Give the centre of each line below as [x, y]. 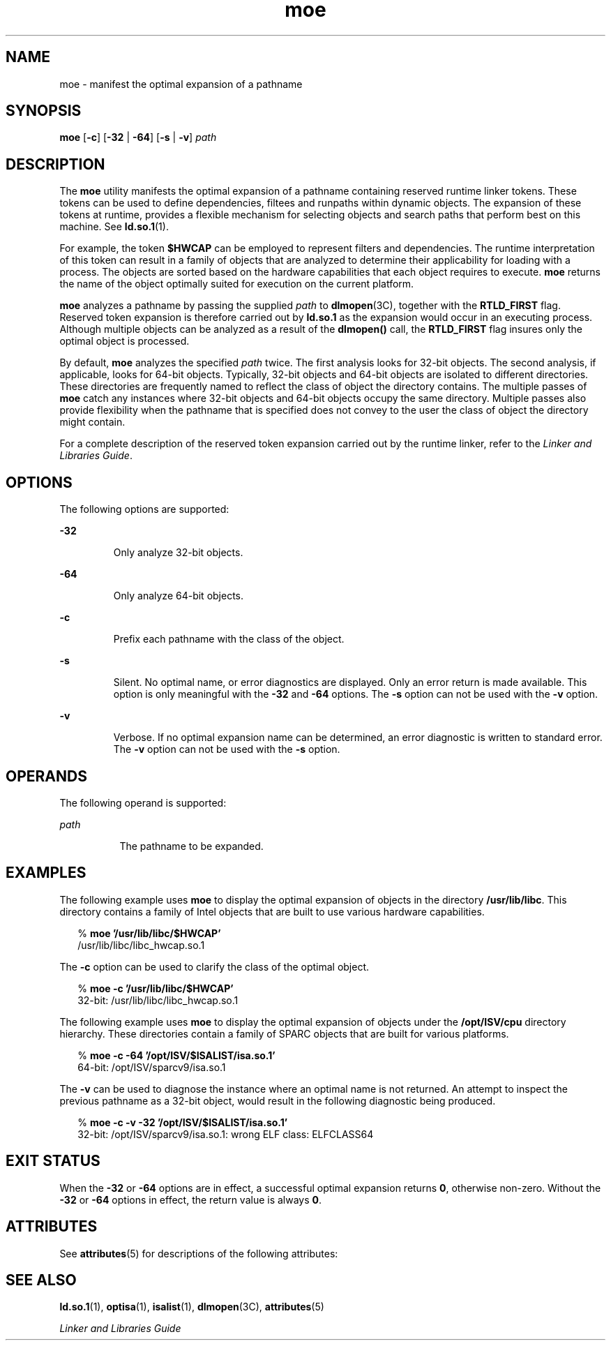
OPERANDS [46, 776]
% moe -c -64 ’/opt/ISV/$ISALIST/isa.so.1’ [176, 1055]
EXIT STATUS [53, 1161]
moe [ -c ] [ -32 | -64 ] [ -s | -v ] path [138, 137]
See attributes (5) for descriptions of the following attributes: [199, 1253]
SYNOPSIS [44, 111]
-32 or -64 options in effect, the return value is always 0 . [191, 1199]
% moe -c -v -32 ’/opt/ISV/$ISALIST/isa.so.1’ [183, 1122]
